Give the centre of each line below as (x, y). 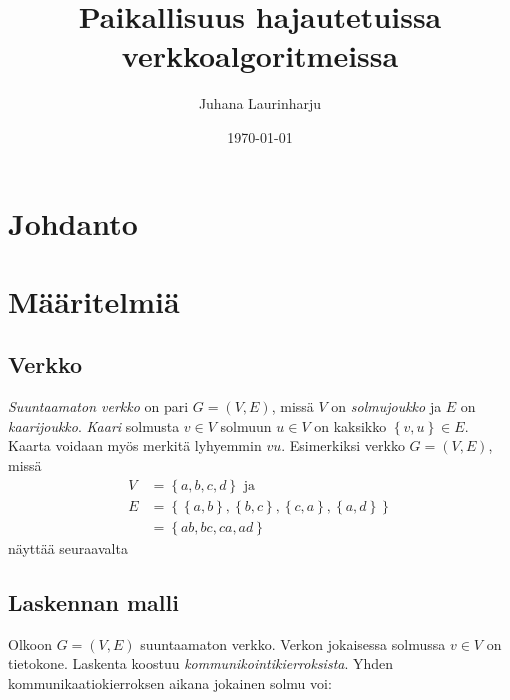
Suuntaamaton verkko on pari (98, 406)
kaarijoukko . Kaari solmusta (94, 425)
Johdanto (73, 222)
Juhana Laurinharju (260, 103)
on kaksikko (350, 425)
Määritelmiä (94, 300)
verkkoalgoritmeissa (260, 55)
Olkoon (30, 643)
